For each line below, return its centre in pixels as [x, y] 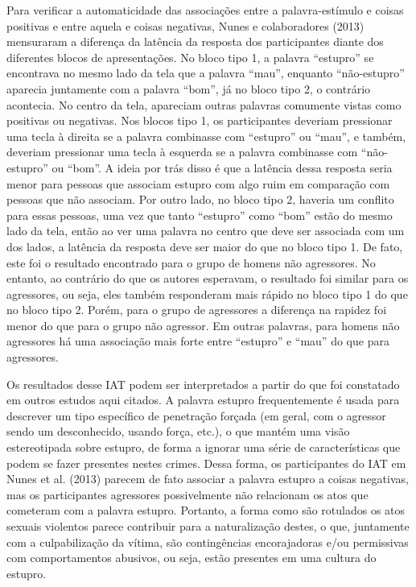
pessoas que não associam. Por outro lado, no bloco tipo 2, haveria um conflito [200, 199]
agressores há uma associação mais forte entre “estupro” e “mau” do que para [198, 341]
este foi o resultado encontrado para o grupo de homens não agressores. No [191, 262]
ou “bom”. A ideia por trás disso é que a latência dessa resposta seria [222, 167]
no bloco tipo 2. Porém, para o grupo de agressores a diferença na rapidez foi [197, 310]
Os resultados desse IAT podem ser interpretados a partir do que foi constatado [203, 384]
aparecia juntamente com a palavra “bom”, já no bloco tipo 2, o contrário [189, 88]
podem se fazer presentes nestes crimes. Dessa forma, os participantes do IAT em [206, 463]
